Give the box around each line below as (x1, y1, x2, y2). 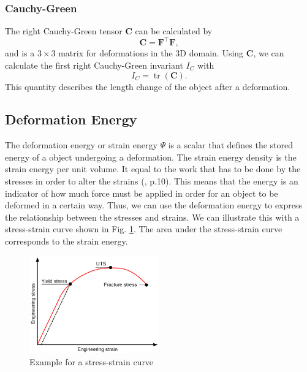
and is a (5, 47, 35, 59)
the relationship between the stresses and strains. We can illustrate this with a (5, 210, 300, 223)
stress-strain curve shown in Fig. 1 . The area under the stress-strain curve (5, 222, 282, 235)
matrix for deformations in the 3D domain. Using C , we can (58, 47, 284, 59)
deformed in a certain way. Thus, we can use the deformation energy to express (5, 199, 303, 211)
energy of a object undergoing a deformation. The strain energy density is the (5, 150, 297, 163)
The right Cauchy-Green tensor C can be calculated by (5, 25, 213, 37)
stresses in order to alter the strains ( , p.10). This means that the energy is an (5, 175, 298, 188)
